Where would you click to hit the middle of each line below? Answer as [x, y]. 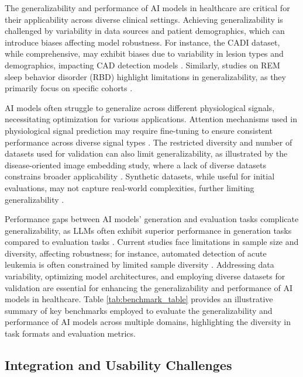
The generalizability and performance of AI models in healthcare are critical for [147, 8]
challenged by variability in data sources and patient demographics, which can [145, 31]
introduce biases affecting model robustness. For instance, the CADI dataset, [142, 42]
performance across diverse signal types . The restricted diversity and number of [149, 142]
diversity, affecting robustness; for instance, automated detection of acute [136, 253]
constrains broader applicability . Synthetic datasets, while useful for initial [140, 176]
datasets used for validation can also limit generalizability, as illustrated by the [146, 153]
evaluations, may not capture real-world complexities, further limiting [130, 187]
